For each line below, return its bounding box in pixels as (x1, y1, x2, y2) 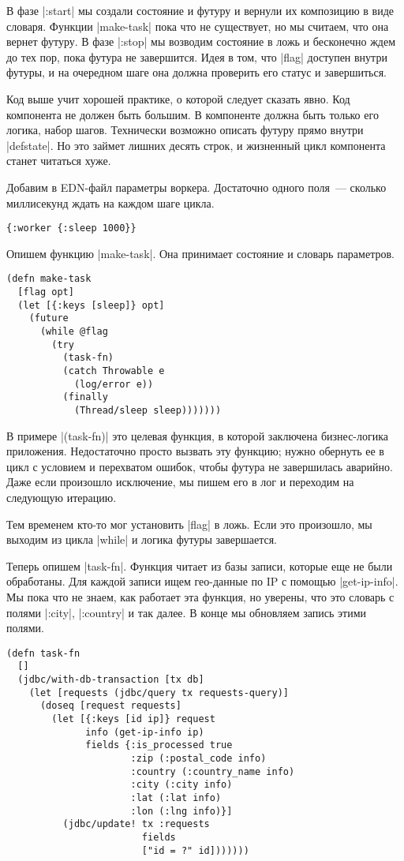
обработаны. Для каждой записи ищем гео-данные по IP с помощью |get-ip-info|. (6, 573, 398, 590)
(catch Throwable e (62, 365, 165, 376)
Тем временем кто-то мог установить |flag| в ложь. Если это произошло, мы (6, 515, 372, 532)
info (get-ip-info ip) (85, 726, 204, 738)
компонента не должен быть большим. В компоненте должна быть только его (6, 106, 379, 122)
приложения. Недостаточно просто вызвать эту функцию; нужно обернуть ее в (6, 443, 384, 459)
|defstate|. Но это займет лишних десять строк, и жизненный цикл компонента (6, 137, 386, 153)
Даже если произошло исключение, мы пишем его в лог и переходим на (6, 474, 354, 490)
